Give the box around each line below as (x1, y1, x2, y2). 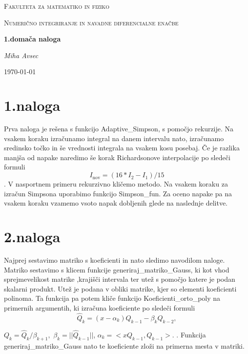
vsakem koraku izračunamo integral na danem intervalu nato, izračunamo (4, 133, 224, 143)
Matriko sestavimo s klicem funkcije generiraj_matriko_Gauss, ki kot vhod (4, 264, 229, 274)
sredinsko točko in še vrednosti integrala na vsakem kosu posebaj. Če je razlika (4, 143, 240, 153)
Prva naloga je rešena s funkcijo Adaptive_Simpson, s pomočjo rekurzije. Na (4, 124, 234, 134)
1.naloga (4, 95, 61, 115)
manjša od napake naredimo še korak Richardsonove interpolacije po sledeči (4, 152, 230, 162)
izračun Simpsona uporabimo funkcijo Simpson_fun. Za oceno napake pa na (4, 188, 232, 198)
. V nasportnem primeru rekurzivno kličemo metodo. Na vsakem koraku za (4, 179, 228, 189)
